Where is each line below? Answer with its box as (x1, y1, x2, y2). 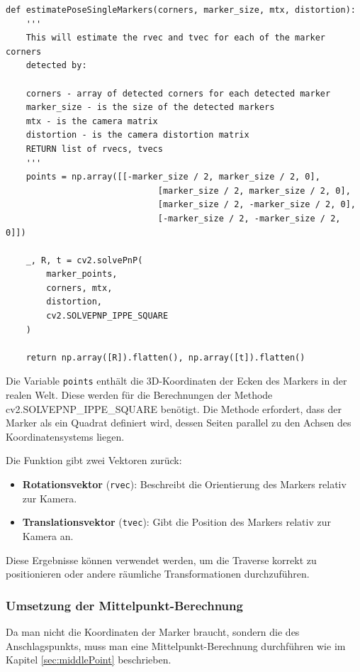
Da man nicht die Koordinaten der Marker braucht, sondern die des (6, 624, 300, 639)
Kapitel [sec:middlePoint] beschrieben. (6, 652, 171, 667)
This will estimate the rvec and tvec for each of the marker (26, 33, 326, 43)
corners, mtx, (46, 282, 113, 293)
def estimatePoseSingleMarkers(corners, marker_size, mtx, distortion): (6, 5, 356, 15)
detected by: (26, 60, 87, 71)
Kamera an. (22, 528, 74, 543)
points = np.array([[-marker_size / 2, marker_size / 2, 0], (26, 172, 320, 182)
